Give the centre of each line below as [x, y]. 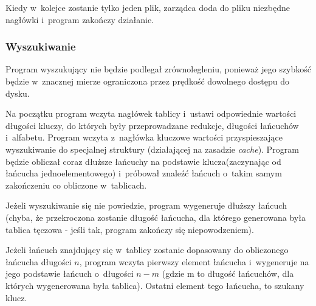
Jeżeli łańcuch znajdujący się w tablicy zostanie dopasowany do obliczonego [147, 250]
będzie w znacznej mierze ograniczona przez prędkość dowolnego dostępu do [147, 81]
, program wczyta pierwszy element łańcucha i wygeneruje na [194, 261]
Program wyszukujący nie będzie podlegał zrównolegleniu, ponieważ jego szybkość [159, 69]
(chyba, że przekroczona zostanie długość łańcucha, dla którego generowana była [156, 217]
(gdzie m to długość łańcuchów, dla [228, 273]
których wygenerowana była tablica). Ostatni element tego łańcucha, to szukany [155, 285]
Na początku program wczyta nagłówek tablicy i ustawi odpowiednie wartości [151, 113]
